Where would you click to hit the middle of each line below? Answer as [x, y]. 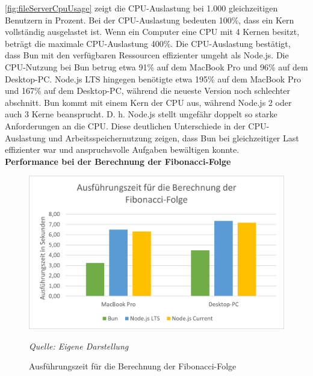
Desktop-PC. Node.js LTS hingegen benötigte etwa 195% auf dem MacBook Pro [153, 79]
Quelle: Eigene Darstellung [79, 346]
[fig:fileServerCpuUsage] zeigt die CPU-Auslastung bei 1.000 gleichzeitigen [141, 8]
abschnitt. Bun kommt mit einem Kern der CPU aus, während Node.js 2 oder [148, 102]
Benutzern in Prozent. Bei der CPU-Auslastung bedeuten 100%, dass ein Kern [150, 20]
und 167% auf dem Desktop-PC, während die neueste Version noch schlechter [148, 91]
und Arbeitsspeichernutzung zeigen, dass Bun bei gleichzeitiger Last [174, 137]
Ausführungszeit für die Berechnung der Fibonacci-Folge [133, 366]
